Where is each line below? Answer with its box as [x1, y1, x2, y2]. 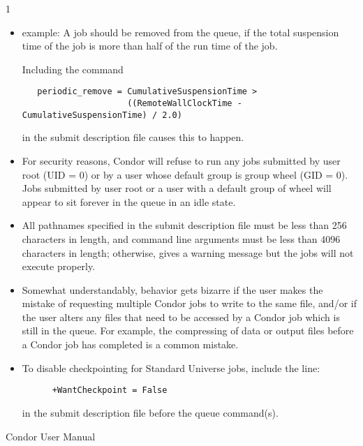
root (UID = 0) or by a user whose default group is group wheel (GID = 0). [22, 167, 348, 181]
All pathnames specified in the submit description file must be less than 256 [22, 218, 347, 232]
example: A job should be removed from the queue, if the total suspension [22, 24, 339, 39]
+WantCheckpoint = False [52, 385, 168, 396]
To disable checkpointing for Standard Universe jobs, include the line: [22, 360, 320, 375]
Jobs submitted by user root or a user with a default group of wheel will [22, 181, 332, 195]
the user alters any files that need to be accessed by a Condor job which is [22, 309, 340, 324]
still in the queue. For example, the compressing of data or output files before [22, 323, 354, 338]
